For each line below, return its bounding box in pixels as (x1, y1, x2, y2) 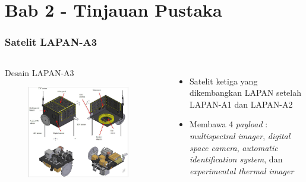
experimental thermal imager (190, 164, 294, 177)
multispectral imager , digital (190, 129, 291, 142)
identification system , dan (190, 153, 283, 165)
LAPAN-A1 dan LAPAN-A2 (190, 98, 293, 110)
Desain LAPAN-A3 (5, 66, 74, 79)
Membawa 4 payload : (190, 118, 268, 130)
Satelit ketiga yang (190, 74, 258, 87)
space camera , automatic (190, 141, 278, 153)
